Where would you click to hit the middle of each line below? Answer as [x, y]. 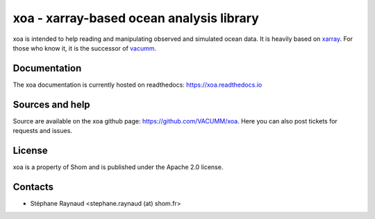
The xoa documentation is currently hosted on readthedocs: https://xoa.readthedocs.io [137, 85]
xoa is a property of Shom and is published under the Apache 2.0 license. [118, 167]
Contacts [33, 187]
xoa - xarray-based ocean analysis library [136, 18]
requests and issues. [43, 131]
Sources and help [51, 104]
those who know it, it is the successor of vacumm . [85, 48]
